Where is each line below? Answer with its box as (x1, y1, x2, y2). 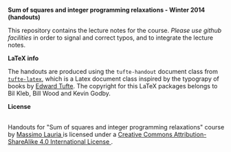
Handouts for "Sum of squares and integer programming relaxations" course (8, 123, 225, 131)
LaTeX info (8, 54, 39, 62)
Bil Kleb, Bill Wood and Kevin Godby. (8, 89, 111, 97)
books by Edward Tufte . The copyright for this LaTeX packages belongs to (8, 82, 218, 90)
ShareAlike (8, 138, 38, 146)
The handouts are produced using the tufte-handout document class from (8, 68, 219, 75)
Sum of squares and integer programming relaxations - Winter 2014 (8, 6, 206, 14)
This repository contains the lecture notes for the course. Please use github (8, 27, 222, 34)
